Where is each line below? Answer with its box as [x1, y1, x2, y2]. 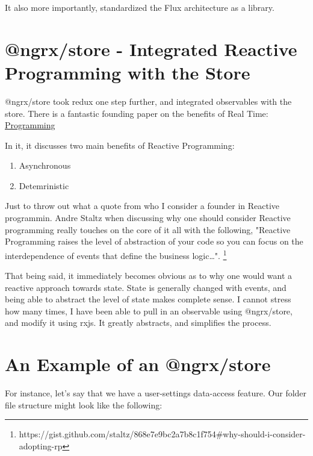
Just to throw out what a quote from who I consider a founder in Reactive [5, 199, 280, 212]
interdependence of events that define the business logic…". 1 [5, 247, 227, 261]
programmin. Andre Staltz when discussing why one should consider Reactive [5, 211, 291, 224]
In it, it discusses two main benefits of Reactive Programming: [5, 139, 235, 151]
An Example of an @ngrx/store [5, 352, 271, 376]
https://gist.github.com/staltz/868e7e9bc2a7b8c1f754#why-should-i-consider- [19, 428, 306, 440]
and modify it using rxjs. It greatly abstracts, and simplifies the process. [5, 316, 271, 329]
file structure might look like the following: [5, 398, 163, 411]
